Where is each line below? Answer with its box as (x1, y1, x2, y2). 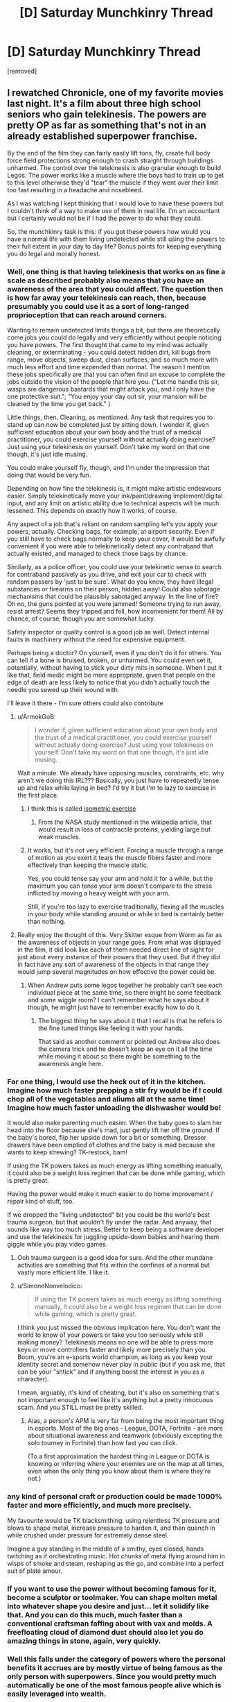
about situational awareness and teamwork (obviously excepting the (27, 1431, 223, 1440)
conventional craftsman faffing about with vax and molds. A (7, 1619, 213, 1628)
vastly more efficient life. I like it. (17, 1268, 109, 1276)
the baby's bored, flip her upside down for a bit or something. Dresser (7, 1134, 206, 1142)
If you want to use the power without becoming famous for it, (7, 1584, 217, 1594)
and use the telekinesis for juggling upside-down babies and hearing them (7, 1233, 220, 1241)
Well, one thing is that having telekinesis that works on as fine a (7, 267, 226, 276)
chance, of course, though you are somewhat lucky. (7, 614, 156, 623)
